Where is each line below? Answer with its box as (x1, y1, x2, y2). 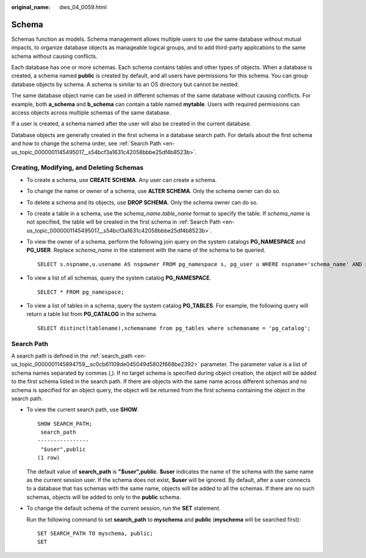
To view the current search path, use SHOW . (26, 406, 140, 414)
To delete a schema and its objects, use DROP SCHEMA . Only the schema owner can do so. (26, 199, 259, 206)
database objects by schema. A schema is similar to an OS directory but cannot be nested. (11, 80, 239, 88)
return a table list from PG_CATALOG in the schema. (26, 311, 158, 318)
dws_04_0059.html (59, 4, 107, 10)
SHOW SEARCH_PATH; (37, 420, 93, 427)
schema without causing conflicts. (11, 52, 98, 60)
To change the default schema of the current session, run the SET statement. (26, 504, 221, 512)
